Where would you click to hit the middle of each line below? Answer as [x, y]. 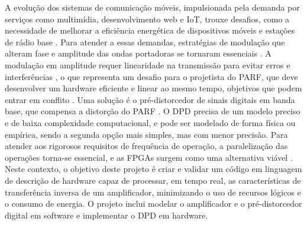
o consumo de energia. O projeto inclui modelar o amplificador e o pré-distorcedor [153, 204]
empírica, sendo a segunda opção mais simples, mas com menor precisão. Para [146, 134]
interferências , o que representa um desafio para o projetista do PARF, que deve [151, 76]
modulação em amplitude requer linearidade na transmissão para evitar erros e [148, 64]
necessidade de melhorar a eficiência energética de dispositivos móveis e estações [150, 30]
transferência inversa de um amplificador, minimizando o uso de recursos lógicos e [153, 192]
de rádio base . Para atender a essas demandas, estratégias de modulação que [145, 42]
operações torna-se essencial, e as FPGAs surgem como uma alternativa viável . [149, 157]
